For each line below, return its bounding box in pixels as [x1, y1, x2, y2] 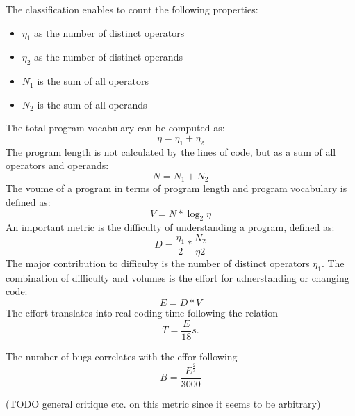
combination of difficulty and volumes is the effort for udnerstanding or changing [6, 270, 349, 285]
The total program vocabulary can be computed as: [6, 120, 225, 135]
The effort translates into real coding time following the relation [6, 305, 278, 320]
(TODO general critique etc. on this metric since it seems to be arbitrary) [6, 396, 321, 410]
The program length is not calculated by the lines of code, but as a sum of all [6, 144, 336, 159]
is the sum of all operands [37, 97, 147, 111]
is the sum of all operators [37, 74, 149, 88]
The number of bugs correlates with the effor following [6, 349, 238, 363]
